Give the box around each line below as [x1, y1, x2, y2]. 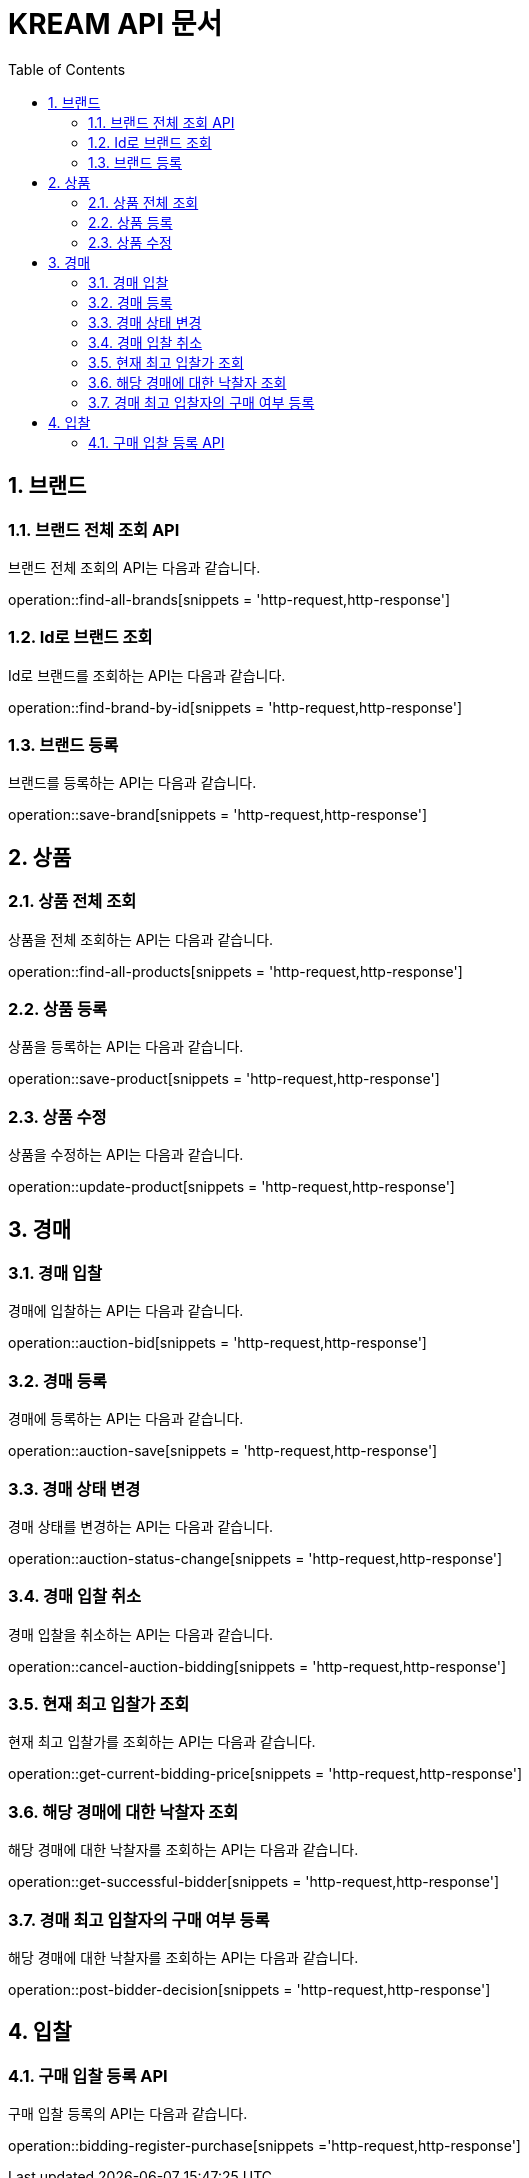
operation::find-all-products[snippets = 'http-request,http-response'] [8, 962, 463, 980]
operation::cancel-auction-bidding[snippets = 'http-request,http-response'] [8, 1657, 507, 1675]
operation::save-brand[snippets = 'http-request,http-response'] [8, 806, 427, 824]
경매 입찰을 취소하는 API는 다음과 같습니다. [8, 1625, 274, 1643]
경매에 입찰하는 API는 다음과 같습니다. [8, 1302, 244, 1320]
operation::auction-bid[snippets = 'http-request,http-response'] [8, 1334, 427, 1352]
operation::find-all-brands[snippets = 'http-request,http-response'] [8, 590, 451, 608]
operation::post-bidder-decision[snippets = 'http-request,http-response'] [8, 1980, 491, 1998]
